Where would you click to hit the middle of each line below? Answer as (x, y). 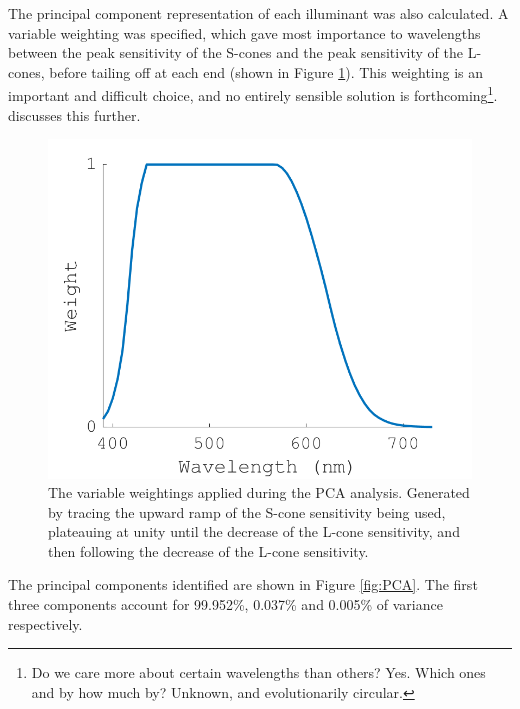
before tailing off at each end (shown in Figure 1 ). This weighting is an (266, 71)
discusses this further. (74, 114)
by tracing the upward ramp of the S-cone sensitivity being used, (247, 511)
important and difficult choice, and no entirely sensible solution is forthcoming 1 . (253, 94)
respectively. (45, 623)
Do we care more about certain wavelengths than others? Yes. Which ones (258, 672)
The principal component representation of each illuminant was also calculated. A (258, 13)
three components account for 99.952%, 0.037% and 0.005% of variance (225, 604)
